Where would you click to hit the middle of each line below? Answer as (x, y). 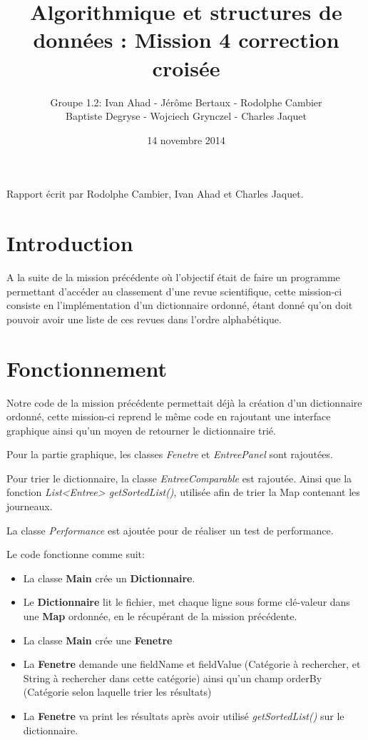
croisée (186, 67)
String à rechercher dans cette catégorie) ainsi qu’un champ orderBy (173, 678)
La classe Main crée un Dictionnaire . (109, 578)
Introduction (70, 243)
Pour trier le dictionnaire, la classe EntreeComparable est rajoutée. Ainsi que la (179, 478)
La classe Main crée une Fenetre (98, 640)
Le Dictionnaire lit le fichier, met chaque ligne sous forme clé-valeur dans (186, 602)
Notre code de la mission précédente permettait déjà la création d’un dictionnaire (184, 402)
